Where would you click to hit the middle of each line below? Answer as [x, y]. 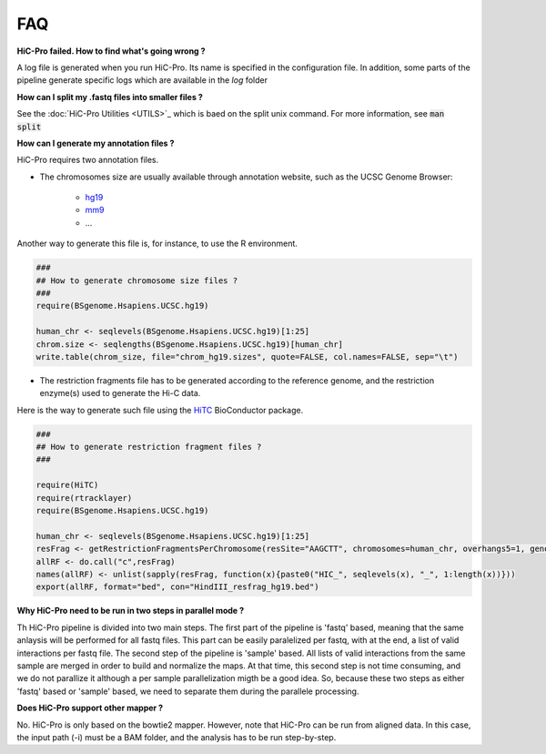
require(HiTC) [67, 485]
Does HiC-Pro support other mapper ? [90, 708]
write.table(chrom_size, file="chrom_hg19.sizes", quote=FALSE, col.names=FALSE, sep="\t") [247, 357]
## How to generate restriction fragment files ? [149, 447]
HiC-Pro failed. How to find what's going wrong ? [111, 51]
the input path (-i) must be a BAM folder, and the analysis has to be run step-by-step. [177, 737]
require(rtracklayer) [84, 498]
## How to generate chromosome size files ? [137, 280]
